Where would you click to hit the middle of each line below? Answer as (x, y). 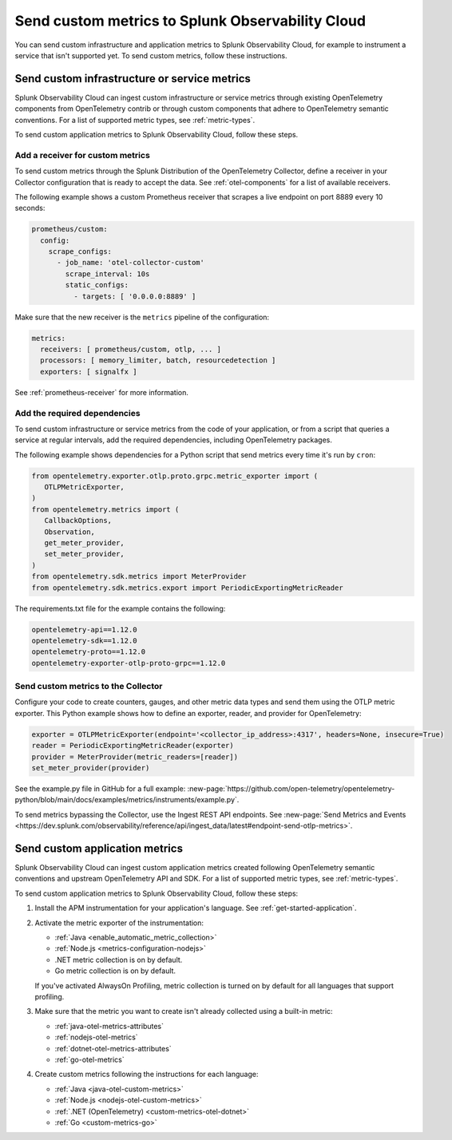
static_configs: (97, 285)
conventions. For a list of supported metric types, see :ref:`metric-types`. (135, 120)
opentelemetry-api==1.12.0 (84, 629)
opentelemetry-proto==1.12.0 (89, 652)
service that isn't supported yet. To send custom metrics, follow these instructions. (151, 55)
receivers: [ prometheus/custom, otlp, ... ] (131, 350)
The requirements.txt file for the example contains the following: (120, 608)
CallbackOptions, (78, 521)
